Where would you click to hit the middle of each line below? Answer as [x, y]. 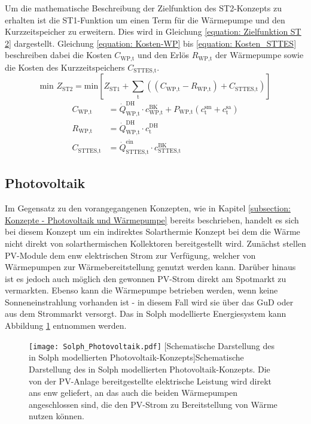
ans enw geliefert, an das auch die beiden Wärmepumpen [133, 393]
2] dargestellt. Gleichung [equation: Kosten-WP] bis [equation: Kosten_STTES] [151, 43]
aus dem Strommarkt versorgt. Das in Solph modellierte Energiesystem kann [146, 314]
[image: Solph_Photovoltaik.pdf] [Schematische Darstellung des [152, 345]
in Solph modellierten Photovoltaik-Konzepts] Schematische [136, 357]
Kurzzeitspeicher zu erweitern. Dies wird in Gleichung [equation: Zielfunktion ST [153, 31]
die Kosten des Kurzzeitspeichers [65, 67]
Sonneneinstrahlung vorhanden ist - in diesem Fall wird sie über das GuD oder [149, 302]
